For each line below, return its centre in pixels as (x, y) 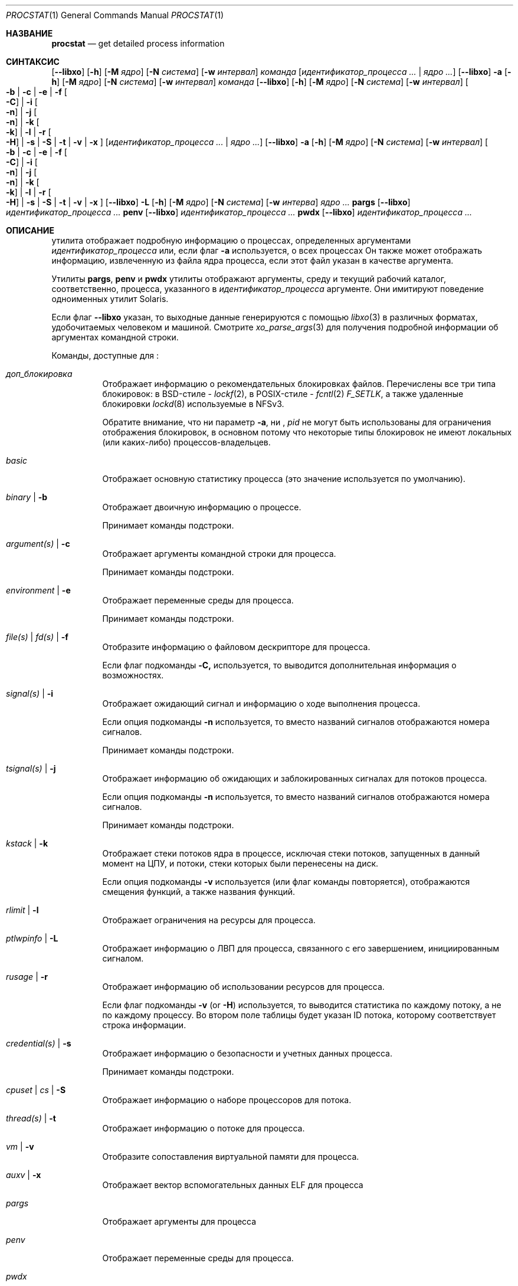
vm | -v (20, 1146)
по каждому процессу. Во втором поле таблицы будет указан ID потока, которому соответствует (299, 1015)
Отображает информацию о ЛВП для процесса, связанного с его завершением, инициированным (301, 948)
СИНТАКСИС (33, 62)
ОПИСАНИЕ (30, 230)
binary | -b (27, 497)
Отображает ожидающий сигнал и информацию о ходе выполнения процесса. (261, 703)
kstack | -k (27, 843)
